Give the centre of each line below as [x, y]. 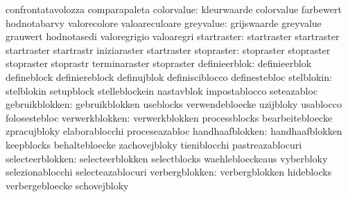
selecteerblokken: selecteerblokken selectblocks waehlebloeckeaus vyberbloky [167, 158]
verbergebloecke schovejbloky [67, 185]
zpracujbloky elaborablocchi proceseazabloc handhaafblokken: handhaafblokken [174, 131]
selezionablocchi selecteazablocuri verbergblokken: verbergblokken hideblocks [169, 172]
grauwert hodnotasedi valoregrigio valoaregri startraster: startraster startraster [173, 36]
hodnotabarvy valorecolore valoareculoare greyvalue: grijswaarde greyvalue [164, 22]
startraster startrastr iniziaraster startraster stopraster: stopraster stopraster [168, 49]
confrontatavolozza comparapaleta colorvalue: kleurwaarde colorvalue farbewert [174, 9]
